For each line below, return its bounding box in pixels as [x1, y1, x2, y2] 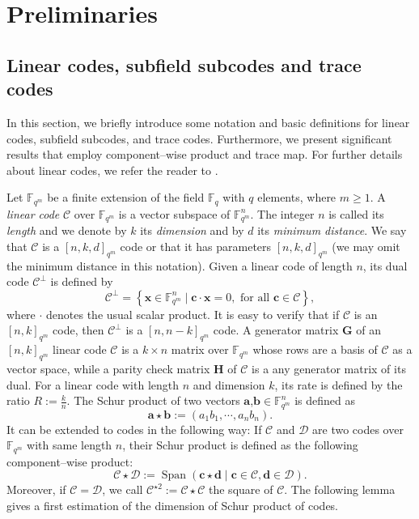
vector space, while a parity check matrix [6, 360, 210, 377]
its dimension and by [140, 222, 244, 239]
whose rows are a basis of [252, 341, 378, 358]
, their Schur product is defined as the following [122, 436, 358, 453]
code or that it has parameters [120, 237, 272, 254]
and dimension [193, 376, 265, 393]
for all [240, 291, 270, 304]
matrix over [171, 341, 229, 358]
